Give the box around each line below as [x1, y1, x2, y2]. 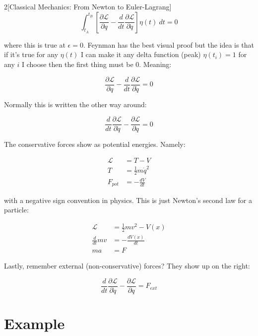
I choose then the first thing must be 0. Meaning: [21, 59, 172, 69]
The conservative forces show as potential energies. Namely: [4, 139, 186, 149]
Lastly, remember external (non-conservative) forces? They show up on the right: [4, 261, 250, 271]
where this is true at [4, 39, 65, 50]
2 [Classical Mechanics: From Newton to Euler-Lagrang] [4, 1, 172, 11]
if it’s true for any [4, 49, 59, 60]
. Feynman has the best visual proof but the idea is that [83, 39, 254, 50]
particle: [4, 204, 29, 215]
